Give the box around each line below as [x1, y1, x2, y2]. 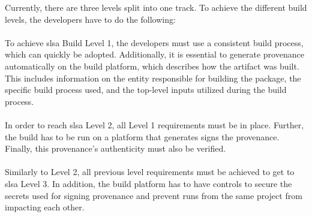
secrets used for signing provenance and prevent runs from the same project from [5, 189, 302, 201]
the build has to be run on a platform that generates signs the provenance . [5, 130, 280, 143]
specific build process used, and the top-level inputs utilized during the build [5, 83, 287, 96]
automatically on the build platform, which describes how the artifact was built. [5, 59, 299, 72]
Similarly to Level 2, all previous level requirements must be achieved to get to [5, 165, 295, 178]
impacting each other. [5, 201, 85, 213]
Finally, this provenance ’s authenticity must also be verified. [5, 142, 226, 155]
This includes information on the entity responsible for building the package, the [5, 71, 301, 84]
